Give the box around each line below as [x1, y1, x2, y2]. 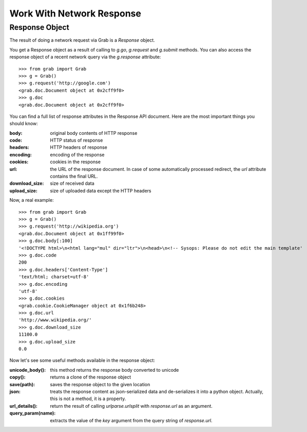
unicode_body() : [9, 367, 46, 373]
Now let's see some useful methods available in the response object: [9, 357, 155, 364]
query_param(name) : [9, 410, 56, 417]
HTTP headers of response [50, 144, 108, 150]
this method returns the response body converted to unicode [50, 367, 179, 373]
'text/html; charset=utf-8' [18, 274, 89, 280]
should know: [9, 120, 38, 127]
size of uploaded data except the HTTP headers [50, 187, 151, 194]
